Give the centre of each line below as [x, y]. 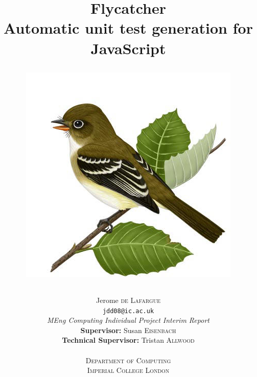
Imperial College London [128, 370]
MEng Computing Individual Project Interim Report [128, 320]
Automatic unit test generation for [128, 28]
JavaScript [128, 48]
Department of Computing [128, 360]
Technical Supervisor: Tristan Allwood [128, 340]
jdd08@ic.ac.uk [128, 311]
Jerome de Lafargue [128, 300]
